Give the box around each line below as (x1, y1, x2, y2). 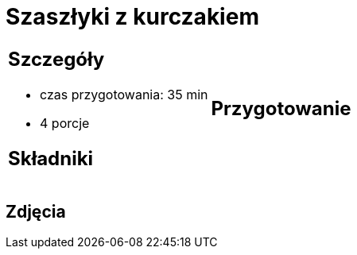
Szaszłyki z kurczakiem (6, 3, 259, 30)
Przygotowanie (211, 97, 351, 121)
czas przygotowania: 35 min (40, 86, 208, 102)
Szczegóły (8, 47, 105, 71)
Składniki (8, 146, 94, 170)
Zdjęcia (6, 201, 66, 222)
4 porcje (40, 114, 90, 131)
